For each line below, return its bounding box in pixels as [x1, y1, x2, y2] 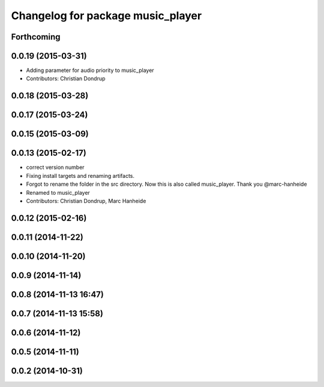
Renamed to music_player [26, 189, 90, 196]
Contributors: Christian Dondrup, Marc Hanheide [26, 197, 146, 204]
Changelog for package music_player [11, 9, 202, 22]
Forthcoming [11, 32, 61, 42]
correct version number [26, 164, 85, 171]
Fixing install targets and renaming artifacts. [26, 172, 135, 179]
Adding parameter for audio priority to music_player [26, 66, 154, 74]
